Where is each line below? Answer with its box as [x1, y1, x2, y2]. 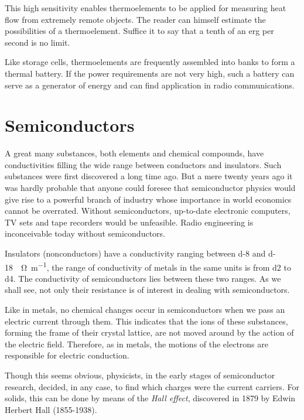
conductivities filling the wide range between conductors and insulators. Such [5, 158, 282, 170]
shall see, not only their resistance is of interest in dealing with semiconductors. [5, 284, 290, 296]
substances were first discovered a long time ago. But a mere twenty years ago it [5, 170, 293, 182]
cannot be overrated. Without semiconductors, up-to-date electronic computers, [5, 204, 291, 217]
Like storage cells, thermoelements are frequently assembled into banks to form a [5, 56, 295, 68]
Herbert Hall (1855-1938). [5, 403, 97, 415]
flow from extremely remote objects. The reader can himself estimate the [5, 13, 266, 25]
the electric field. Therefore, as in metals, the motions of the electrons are [5, 337, 269, 350]
